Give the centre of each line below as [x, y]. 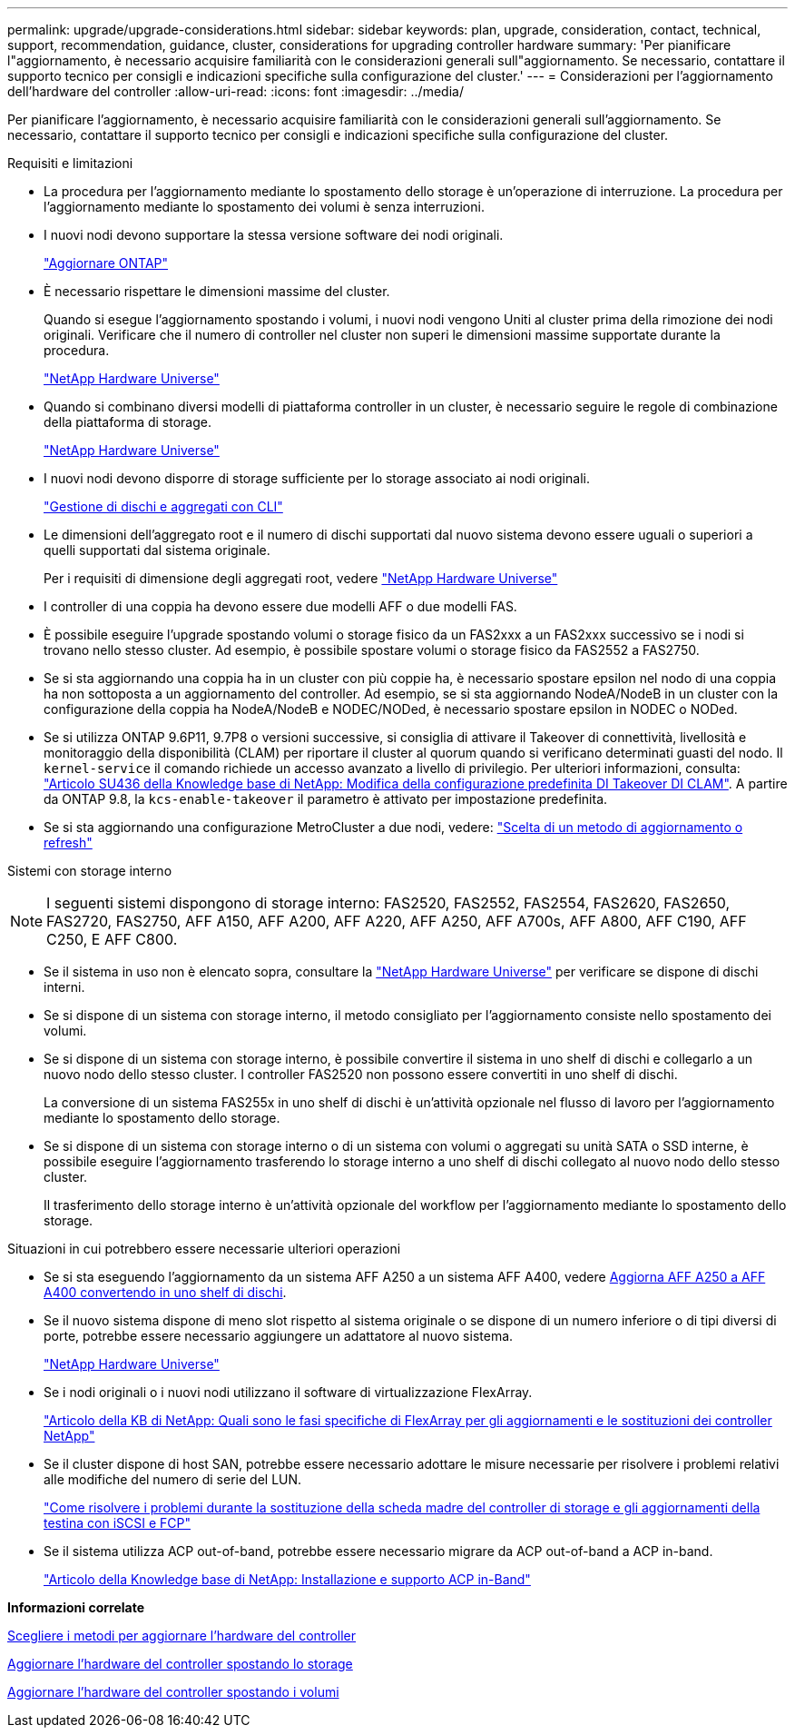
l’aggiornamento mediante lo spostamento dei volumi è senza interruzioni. [264, 207]
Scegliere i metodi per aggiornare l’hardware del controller [182, 1636]
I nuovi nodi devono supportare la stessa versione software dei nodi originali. [274, 235]
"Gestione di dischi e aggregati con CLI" [163, 506]
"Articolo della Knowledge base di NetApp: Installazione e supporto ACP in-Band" [287, 1579]
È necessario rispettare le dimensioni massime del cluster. [217, 291]
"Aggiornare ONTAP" [106, 263]
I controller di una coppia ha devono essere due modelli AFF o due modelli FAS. [280, 606]
